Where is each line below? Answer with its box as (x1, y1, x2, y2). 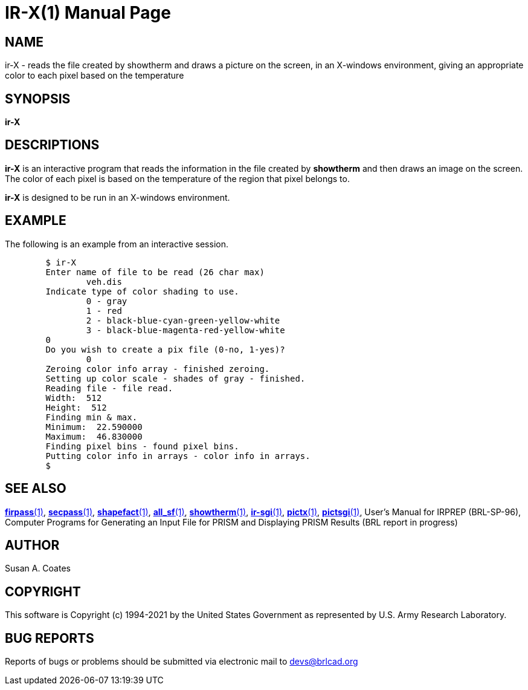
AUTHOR (5, 537, 60, 553)
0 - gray (86, 296, 127, 306)
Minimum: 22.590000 (45, 421, 143, 432)
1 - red (86, 305, 122, 316)
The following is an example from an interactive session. (5, 238, 228, 249)
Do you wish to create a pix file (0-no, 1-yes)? (45, 344, 285, 354)
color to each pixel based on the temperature (5, 70, 184, 81)
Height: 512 (45, 402, 107, 412)
